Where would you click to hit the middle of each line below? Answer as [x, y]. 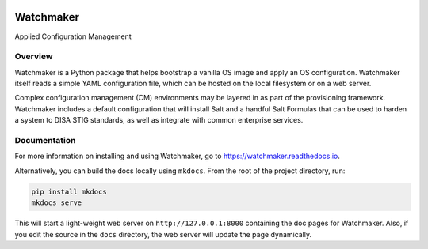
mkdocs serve [57, 203]
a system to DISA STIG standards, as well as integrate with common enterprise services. [159, 120]
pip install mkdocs [69, 191]
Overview [34, 57]
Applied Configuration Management [73, 36]
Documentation [45, 140]
